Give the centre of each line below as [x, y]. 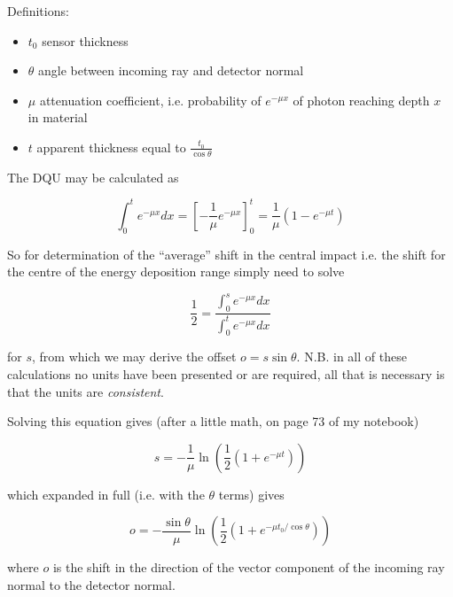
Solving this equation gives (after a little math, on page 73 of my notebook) [213, 421]
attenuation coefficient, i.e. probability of [150, 100]
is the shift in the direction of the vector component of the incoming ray [249, 567]
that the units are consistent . [86, 391]
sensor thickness [85, 40]
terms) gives [251, 494]
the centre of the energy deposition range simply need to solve [176, 271]
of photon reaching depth [361, 100]
